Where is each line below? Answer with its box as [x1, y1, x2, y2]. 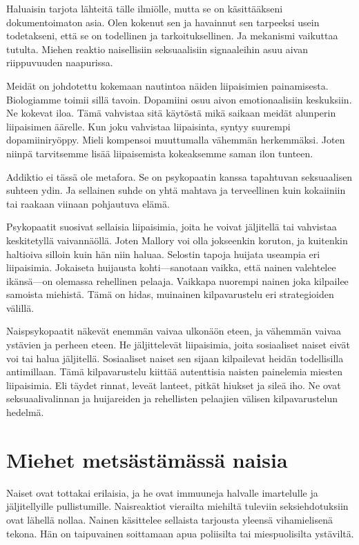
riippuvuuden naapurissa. [6, 55, 113, 70]
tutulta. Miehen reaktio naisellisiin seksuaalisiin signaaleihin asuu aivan [6, 41, 308, 56]
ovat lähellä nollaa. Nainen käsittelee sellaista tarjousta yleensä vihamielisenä [6, 512, 333, 526]
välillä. [6, 300, 35, 315]
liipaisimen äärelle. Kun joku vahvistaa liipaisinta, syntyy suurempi [6, 119, 291, 133]
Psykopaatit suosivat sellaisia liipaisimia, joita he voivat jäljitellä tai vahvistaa [6, 219, 337, 234]
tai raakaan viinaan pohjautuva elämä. [6, 196, 170, 210]
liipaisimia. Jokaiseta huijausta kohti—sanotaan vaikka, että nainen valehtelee [6, 260, 336, 275]
